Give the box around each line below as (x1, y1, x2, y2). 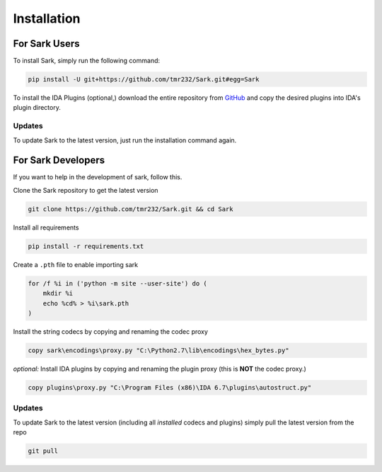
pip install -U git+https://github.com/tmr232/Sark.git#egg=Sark (28, 75, 260, 84)
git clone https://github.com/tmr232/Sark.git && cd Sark (28, 205, 233, 213)
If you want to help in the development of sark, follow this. (13, 173, 183, 181)
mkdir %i (42, 289, 74, 298)
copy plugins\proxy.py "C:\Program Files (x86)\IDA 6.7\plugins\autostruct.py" (28, 383, 312, 391)
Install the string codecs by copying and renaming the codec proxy (13, 327, 209, 336)
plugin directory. (13, 103, 62, 112)
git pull (28, 447, 59, 455)
